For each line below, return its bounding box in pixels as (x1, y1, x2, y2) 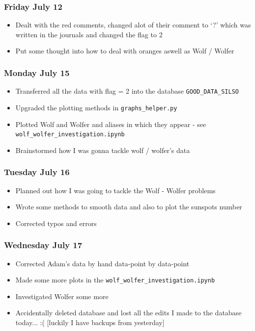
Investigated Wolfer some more (15, 291, 109, 301)
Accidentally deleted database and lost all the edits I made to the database (15, 307, 242, 318)
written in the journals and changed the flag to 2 (15, 29, 163, 39)
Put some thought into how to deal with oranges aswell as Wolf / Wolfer (15, 46, 234, 56)
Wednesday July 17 (4, 239, 83, 251)
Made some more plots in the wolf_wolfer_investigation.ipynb (15, 275, 215, 285)
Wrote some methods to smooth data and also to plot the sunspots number (15, 202, 242, 212)
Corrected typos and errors (15, 218, 97, 228)
